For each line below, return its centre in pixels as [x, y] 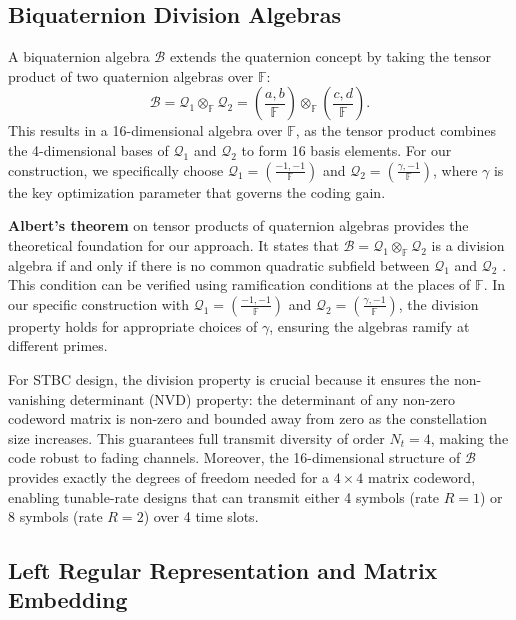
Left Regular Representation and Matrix [223, 570]
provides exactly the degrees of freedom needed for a [169, 476]
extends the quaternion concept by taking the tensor [330, 56]
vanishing [37, 398]
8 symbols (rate [55, 516]
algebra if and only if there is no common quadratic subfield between [219, 264]
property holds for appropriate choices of [133, 325]
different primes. [58, 345]
